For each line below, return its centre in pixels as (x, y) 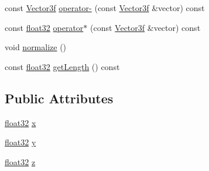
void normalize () (36, 47)
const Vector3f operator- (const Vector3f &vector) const (105, 8)
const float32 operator (44, 27)
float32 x (20, 122)
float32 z (20, 161)
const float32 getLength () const (62, 66)
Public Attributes (59, 98)
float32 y (20, 142)
